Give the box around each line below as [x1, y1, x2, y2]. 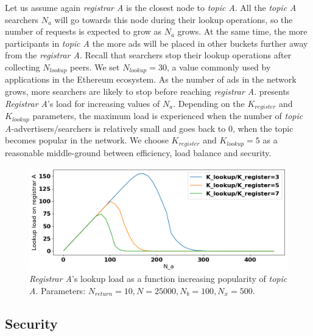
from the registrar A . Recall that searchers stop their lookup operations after [5, 49, 292, 61]
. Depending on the [173, 97, 245, 109]
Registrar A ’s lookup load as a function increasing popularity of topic [29, 272, 287, 285]
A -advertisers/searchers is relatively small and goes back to [5, 122, 226, 134]
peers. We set [70, 60, 120, 73]
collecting [5, 60, 40, 73]
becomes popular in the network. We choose [5, 134, 169, 146]
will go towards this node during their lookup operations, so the [54, 13, 293, 26]
